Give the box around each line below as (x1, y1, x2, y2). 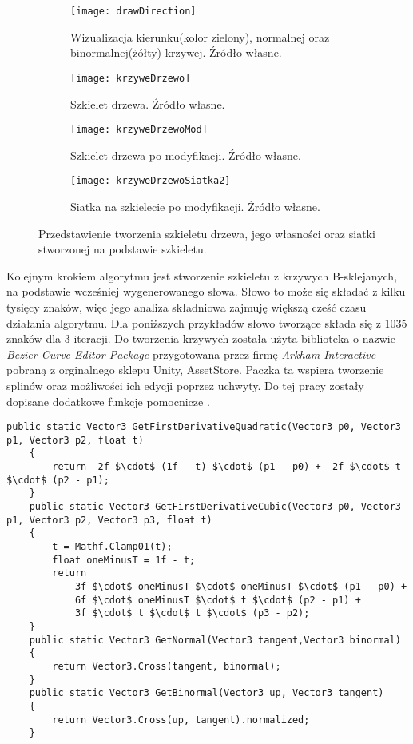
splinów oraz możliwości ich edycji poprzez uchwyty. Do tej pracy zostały (6, 376, 364, 393)
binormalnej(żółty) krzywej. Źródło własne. (70, 44, 282, 61)
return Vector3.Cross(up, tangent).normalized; (52, 714, 310, 726)
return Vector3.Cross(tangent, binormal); (52, 660, 281, 672)
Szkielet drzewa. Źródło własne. (70, 95, 225, 112)
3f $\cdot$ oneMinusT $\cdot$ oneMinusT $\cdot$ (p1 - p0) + (74, 581, 407, 592)
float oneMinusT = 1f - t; (52, 554, 196, 566)
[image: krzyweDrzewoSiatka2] (70, 175, 231, 187)
